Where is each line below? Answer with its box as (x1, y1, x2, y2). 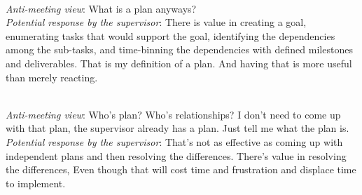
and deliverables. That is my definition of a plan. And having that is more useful (6, 55, 352, 70)
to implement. (6, 175, 66, 190)
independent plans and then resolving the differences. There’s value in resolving (6, 148, 347, 163)
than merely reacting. (6, 69, 98, 84)
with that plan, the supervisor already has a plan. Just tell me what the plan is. (6, 121, 349, 135)
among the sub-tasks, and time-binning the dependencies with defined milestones (6, 42, 353, 57)
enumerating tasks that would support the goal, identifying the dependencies (6, 28, 335, 43)
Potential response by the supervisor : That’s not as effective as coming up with (6, 134, 343, 149)
